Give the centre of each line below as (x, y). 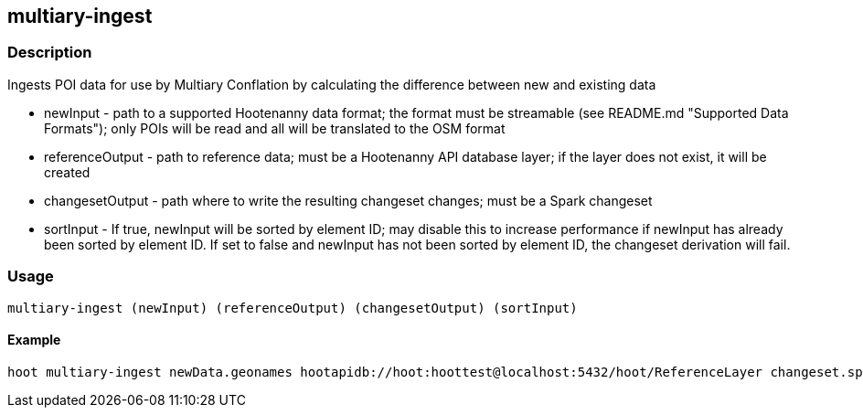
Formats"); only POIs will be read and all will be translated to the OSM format (275, 128)
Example (34, 340)
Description (50, 53)
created (67, 172)
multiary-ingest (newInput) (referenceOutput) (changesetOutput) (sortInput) (293, 308)
